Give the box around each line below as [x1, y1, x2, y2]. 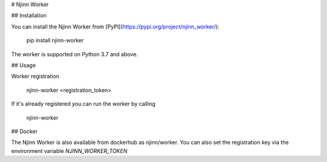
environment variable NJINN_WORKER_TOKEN [11, 147, 128, 154]
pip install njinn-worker [26, 37, 84, 44]
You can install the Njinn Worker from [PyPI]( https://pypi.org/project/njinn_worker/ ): [11, 23, 220, 30]
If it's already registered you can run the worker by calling [11, 100, 156, 108]
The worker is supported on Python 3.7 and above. [11, 50, 138, 57]
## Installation [11, 12, 47, 19]
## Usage [11, 61, 36, 69]
